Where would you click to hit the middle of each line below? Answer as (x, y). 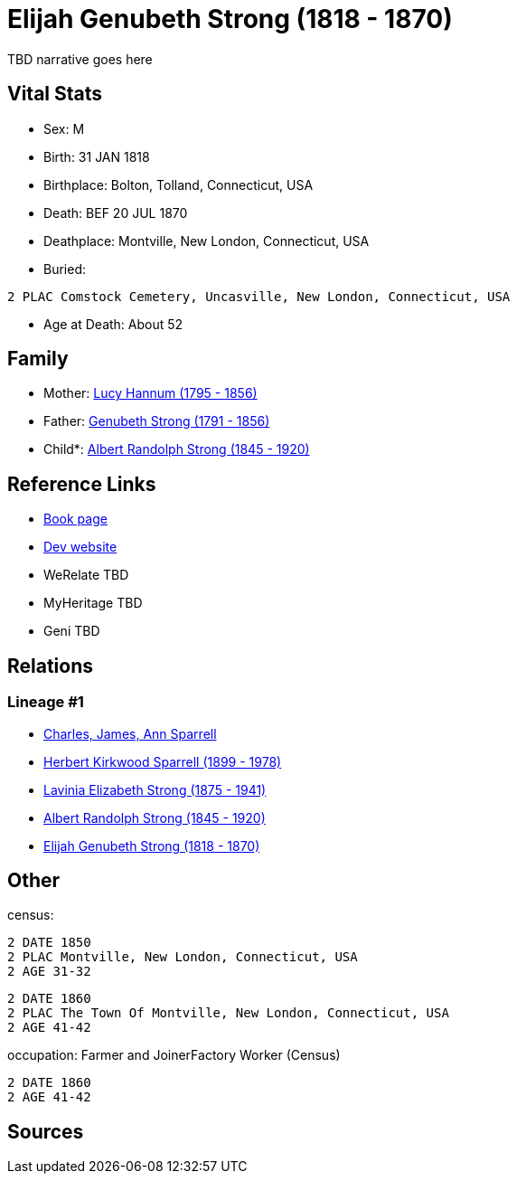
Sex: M (64, 128)
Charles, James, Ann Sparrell (130, 733)
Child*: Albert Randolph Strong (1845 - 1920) (177, 449)
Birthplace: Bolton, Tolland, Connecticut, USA (179, 184)
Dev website (80, 547)
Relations (51, 666)
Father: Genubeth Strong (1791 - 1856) (157, 421)
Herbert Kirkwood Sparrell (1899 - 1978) (163, 761)
